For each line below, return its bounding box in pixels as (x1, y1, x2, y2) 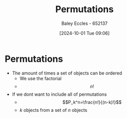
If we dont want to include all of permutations (12, 91, 107, 97)
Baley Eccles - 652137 (61, 20, 108, 26)
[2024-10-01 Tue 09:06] (59, 30, 110, 36)
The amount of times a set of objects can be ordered (12, 70, 122, 76)
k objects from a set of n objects (19, 107, 88, 113)
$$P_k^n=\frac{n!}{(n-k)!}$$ (62, 99, 122, 105)
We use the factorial (19, 75, 62, 82)
